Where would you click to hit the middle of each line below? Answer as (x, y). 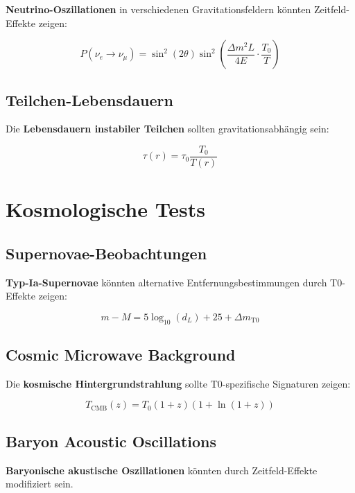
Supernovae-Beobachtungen (106, 253)
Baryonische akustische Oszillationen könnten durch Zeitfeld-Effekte (162, 470)
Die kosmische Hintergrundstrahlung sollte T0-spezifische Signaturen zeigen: (178, 383)
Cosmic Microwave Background (121, 354)
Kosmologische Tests (106, 209)
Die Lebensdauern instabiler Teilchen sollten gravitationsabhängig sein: (167, 129)
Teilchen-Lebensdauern (89, 100)
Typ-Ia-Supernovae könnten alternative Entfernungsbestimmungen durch (166, 282)
